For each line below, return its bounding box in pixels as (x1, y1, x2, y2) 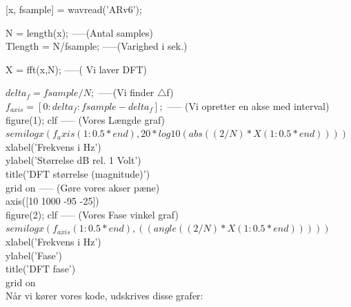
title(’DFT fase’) (6, 261, 76, 276)
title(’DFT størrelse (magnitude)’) (6, 166, 150, 180)
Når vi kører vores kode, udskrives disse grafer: (6, 288, 203, 303)
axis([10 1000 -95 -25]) (6, 194, 99, 208)
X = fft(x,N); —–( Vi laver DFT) (6, 62, 147, 76)
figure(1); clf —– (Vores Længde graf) (6, 112, 166, 127)
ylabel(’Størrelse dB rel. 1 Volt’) (6, 153, 141, 167)
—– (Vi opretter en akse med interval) (167, 98, 330, 113)
